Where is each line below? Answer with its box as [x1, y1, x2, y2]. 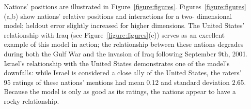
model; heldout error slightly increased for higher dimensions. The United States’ [4, 20, 245, 30]
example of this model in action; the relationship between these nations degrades [4, 39, 244, 49]
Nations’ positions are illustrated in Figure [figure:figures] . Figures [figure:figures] [4, 1, 246, 11]
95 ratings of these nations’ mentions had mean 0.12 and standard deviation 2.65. [4, 77, 246, 87]
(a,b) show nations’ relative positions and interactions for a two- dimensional [4, 11, 232, 21]
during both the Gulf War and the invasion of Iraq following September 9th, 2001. [4, 48, 248, 58]
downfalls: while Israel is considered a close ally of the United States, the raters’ [4, 68, 241, 78]
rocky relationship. [4, 95, 59, 106]
